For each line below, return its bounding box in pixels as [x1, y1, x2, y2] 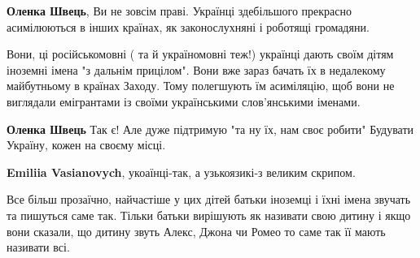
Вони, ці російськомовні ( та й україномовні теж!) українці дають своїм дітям [7, 45, 394, 62]
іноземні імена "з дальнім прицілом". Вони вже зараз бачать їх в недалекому [7, 61, 386, 78]
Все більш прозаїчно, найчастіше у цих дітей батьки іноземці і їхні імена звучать [7, 191, 411, 208]
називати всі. [7, 239, 70, 256]
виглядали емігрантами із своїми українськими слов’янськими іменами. [7, 92, 361, 110]
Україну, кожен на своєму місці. [7, 136, 166, 153]
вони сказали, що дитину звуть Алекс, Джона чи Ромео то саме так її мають [7, 222, 386, 239]
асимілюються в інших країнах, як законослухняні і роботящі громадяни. [7, 18, 370, 35]
